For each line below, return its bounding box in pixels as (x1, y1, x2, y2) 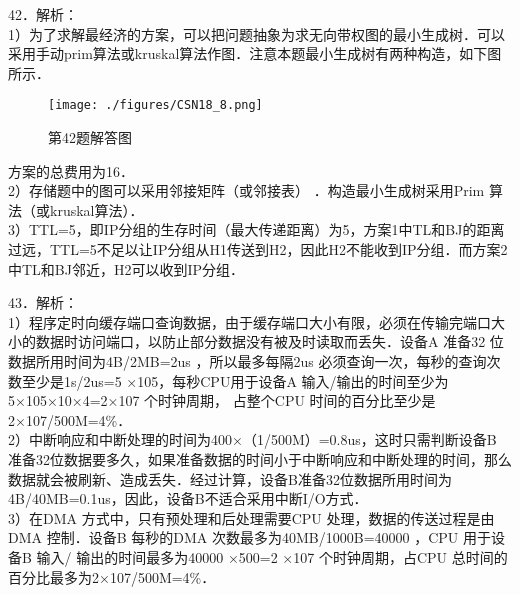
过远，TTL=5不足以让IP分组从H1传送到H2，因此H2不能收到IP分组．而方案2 (8, 239, 508, 259)
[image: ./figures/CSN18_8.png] (48, 98, 263, 113)
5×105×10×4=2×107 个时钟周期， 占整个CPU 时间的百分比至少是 (8, 390, 436, 411)
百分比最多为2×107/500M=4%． (8, 566, 216, 587)
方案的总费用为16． (8, 160, 134, 181)
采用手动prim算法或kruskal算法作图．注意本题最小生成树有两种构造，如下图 (8, 43, 502, 64)
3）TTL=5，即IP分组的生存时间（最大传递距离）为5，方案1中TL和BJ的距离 (8, 219, 505, 240)
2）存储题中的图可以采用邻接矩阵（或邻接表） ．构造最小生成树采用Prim (8, 180, 485, 201)
